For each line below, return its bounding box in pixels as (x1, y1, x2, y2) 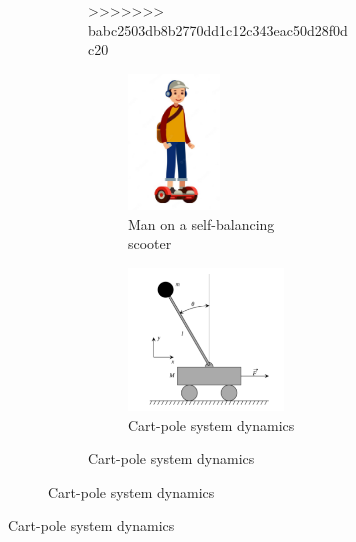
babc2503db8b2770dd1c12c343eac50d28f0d (88, 19, 348, 40)
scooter (128, 233, 172, 254)
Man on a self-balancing (128, 213, 275, 234)
